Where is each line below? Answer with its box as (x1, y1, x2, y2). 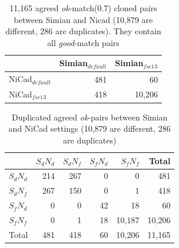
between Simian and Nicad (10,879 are (14, 13, 153, 25)
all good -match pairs (47, 36, 120, 48)
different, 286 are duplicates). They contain (5, 25, 161, 37)
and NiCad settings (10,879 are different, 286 (8, 122, 171, 135)
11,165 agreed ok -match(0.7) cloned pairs (9, 2, 157, 14)
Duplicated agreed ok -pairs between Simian (11, 110, 168, 123)
